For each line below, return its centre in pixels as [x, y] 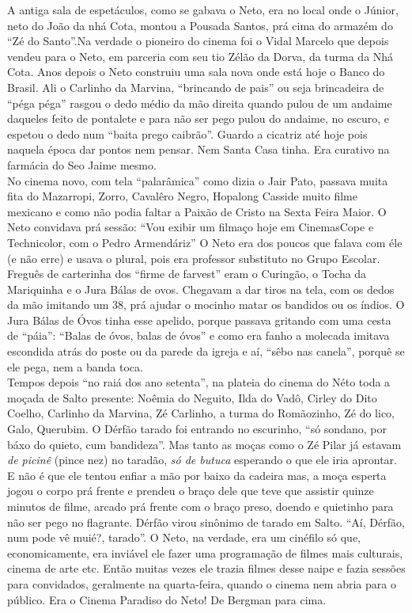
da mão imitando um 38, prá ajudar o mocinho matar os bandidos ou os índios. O [206, 305]
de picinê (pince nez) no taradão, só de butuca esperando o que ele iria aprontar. [202, 460]
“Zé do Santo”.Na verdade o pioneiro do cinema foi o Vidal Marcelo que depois [198, 41]
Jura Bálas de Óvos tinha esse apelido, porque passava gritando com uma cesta [199, 320]
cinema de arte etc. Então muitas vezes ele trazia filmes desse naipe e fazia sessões [206, 568]
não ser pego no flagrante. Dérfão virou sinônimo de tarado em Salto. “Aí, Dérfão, [206, 522]
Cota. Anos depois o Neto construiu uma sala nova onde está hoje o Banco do [196, 72]
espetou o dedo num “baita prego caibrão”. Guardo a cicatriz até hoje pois [187, 133]
